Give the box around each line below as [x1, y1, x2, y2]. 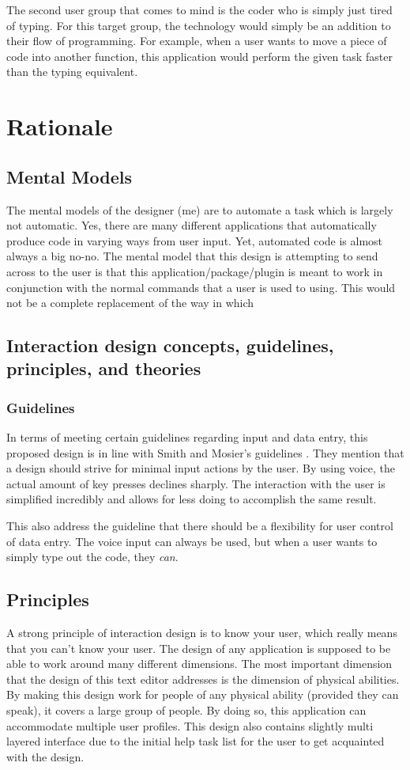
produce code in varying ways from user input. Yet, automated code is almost [6, 232, 383, 248]
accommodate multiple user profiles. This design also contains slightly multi [6, 717, 374, 734]
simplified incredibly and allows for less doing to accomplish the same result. [6, 491, 377, 507]
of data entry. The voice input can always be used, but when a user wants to [6, 533, 378, 549]
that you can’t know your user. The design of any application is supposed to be [6, 639, 391, 656]
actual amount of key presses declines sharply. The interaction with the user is [6, 475, 386, 491]
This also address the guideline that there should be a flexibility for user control [6, 518, 393, 534]
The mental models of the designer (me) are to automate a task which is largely [6, 201, 393, 218]
